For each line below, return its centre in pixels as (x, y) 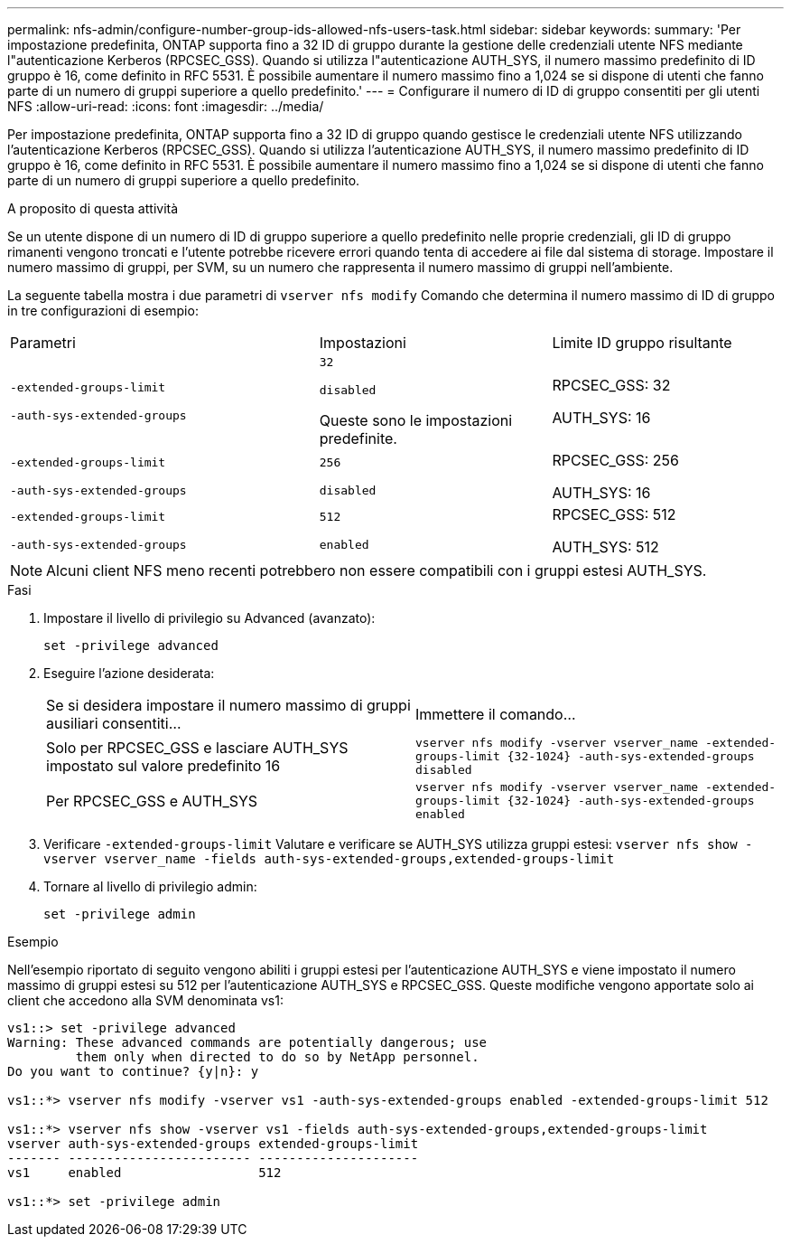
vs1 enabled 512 (144, 1173)
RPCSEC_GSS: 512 (614, 514)
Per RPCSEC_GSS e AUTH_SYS (152, 801)
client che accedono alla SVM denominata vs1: (145, 1000)
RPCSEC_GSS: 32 (611, 385)
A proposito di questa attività (93, 208)
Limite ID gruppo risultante (642, 343)
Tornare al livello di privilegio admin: (150, 886)
